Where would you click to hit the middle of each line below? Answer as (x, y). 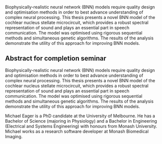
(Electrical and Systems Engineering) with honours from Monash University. (81, 126)
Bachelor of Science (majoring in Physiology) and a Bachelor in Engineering (81, 121)
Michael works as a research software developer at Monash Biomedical (77, 131)
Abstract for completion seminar (56, 59)
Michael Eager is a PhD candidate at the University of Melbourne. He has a (80, 116)
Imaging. (14, 136)
